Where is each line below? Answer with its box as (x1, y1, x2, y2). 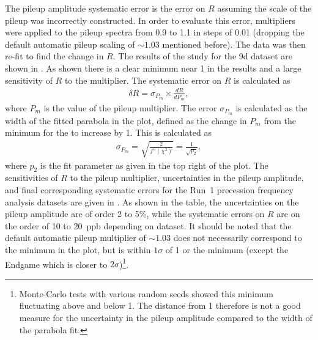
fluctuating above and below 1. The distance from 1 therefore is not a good (19, 299, 301, 312)
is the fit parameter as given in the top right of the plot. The (40, 158, 268, 171)
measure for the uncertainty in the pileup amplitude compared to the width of (19, 311, 312, 323)
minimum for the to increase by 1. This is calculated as (5, 126, 212, 139)
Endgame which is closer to (5, 257, 108, 270)
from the (264, 114, 296, 127)
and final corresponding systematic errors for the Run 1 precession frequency (5, 183, 294, 196)
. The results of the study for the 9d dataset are (113, 50, 292, 62)
